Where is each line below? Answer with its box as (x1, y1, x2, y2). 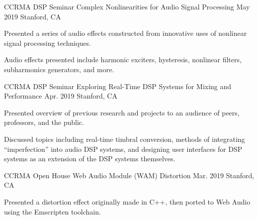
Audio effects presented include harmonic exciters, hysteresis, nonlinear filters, (4, 54, 242, 65)
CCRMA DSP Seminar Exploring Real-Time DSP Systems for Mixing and (4, 81, 232, 91)
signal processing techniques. (4, 37, 91, 48)
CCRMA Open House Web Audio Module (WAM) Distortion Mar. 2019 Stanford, (4, 170, 255, 180)
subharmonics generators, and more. (4, 64, 114, 74)
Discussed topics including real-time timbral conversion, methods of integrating (4, 133, 245, 144)
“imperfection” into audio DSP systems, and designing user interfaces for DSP (4, 143, 243, 154)
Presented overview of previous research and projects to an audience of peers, (4, 107, 240, 117)
